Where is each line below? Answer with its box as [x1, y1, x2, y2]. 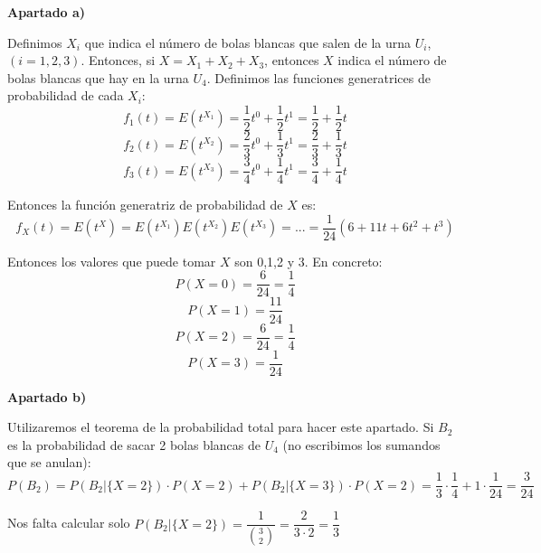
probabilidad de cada [7, 86, 124, 105]
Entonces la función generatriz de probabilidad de [7, 195, 283, 214]
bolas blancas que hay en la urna [7, 68, 189, 87]
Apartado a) [7, 3, 86, 21]
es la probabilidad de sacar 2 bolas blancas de [7, 435, 261, 454]
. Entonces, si [81, 51, 156, 70]
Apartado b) [7, 387, 87, 406]
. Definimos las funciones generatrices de [206, 68, 431, 87]
